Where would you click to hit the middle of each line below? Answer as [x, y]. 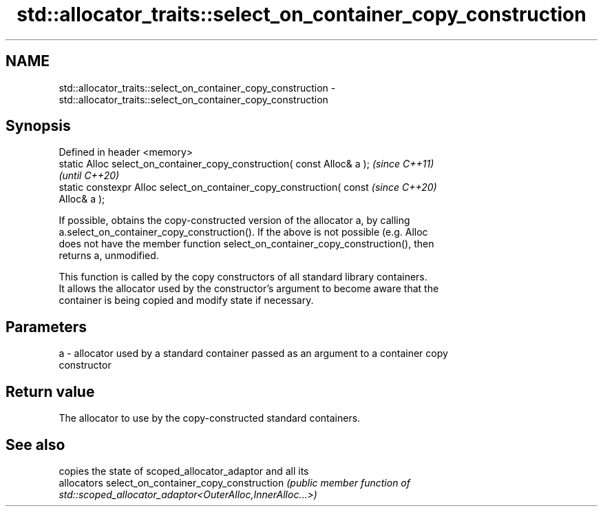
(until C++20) [89, 176]
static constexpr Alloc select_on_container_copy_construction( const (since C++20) [248, 187]
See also [35, 444]
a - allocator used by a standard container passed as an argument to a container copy [253, 354]
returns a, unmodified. [109, 256]
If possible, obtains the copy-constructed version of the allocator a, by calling [234, 221]
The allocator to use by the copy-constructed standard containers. [210, 418]
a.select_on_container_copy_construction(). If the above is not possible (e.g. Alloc [243, 232]
